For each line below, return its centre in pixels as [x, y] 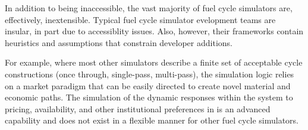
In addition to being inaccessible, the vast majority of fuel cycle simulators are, [149, 8]
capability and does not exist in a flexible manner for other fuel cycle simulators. [152, 120]
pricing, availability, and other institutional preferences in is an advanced [138, 108]
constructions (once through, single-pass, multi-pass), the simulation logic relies [150, 74]
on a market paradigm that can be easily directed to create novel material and [148, 85]
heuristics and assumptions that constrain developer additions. [119, 42]
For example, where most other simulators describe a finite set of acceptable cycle [154, 62]
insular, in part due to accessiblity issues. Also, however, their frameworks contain [154, 31]
